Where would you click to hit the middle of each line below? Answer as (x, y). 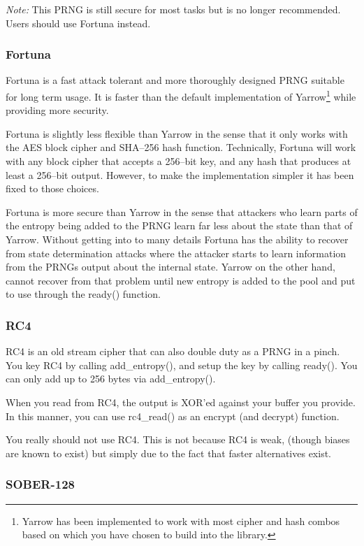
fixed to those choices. (52, 188)
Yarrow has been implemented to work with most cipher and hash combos (181, 520)
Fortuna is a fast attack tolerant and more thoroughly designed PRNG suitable (175, 80)
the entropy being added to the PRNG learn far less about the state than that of (179, 225)
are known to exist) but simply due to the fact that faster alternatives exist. (168, 453)
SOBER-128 (40, 484)
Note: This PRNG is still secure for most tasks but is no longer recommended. (173, 9)
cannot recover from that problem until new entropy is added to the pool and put (181, 280)
